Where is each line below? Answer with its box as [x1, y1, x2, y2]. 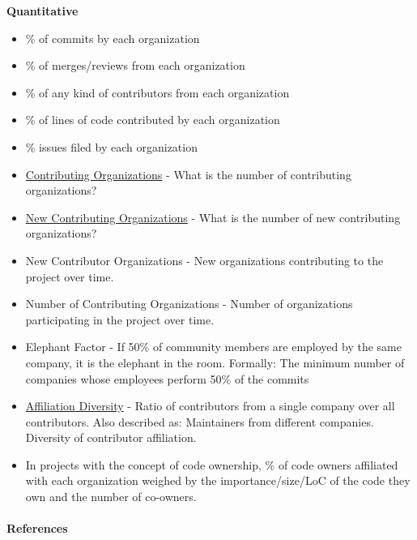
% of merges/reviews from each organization [25, 57, 245, 74]
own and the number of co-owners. [25, 488, 197, 505]
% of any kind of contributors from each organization [25, 84, 290, 101]
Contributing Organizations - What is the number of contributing [25, 165, 351, 182]
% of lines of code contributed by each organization [25, 111, 280, 128]
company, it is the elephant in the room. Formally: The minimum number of [25, 354, 405, 371]
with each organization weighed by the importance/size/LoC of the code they [25, 472, 411, 489]
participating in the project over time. [25, 311, 215, 328]
